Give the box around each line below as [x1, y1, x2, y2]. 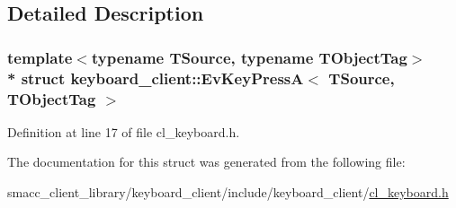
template [7, 46, 73, 68]
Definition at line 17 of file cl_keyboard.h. [7, 122, 240, 141]
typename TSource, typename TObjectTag [91, 46, 407, 68]
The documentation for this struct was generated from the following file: [7, 152, 406, 171]
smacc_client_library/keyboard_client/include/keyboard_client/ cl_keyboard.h [7, 183, 449, 202]
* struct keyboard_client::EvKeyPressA [7, 66, 304, 89]
